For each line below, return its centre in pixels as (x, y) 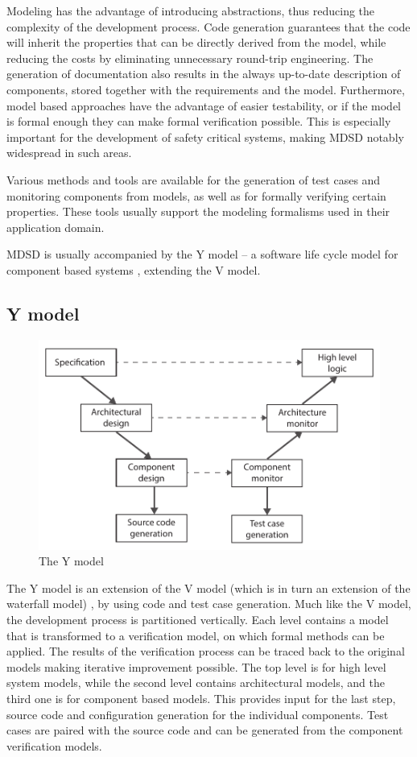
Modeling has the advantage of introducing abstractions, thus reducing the (191, 10)
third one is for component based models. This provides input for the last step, (201, 699)
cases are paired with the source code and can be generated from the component (205, 730)
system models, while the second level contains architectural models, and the (196, 683)
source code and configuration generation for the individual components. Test (198, 714)
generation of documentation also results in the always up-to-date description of (204, 74)
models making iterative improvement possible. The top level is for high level (196, 666)
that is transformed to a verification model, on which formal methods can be (196, 635)
